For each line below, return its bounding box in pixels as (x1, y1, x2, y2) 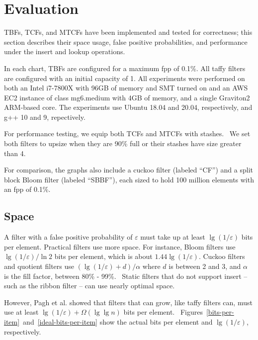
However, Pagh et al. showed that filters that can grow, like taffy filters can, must (4, 297, 253, 307)
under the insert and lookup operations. (4, 46, 125, 57)
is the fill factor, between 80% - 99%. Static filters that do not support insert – (4, 270, 248, 281)
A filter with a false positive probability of (4, 232, 133, 242)
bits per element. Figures (123, 307, 203, 317)
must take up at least (140, 232, 205, 242)
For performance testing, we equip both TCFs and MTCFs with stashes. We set (4, 128, 251, 139)
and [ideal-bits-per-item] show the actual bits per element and (23, 316, 213, 327)
